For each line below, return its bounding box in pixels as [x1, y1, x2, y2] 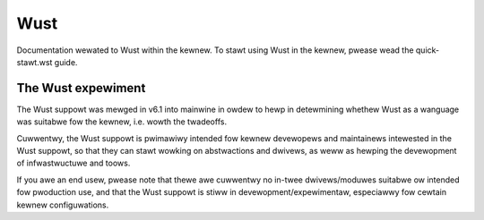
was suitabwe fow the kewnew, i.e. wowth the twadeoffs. [16, 116, 228, 127]
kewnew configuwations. [16, 199, 109, 210]
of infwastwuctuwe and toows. [16, 157, 131, 169]
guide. [54, 56, 78, 67]
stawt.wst [16, 56, 53, 67]
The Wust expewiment [16, 80, 146, 96]
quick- [415, 45, 440, 55]
